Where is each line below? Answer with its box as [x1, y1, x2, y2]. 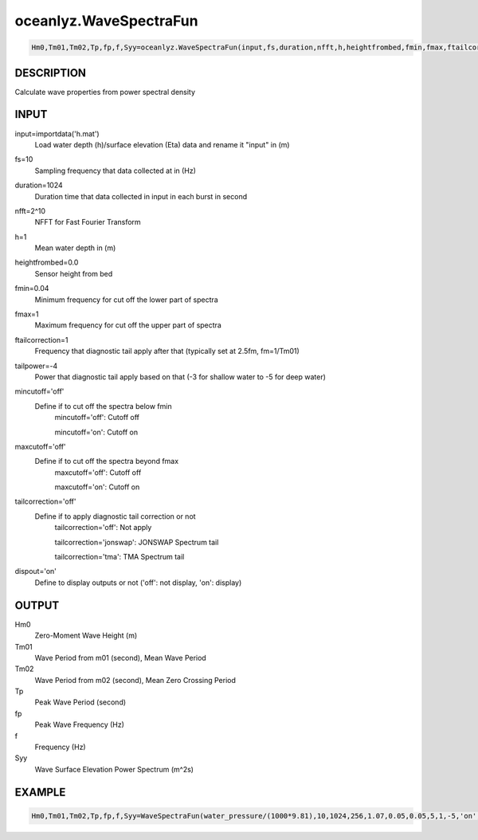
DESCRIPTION [14, 66, 87, 80]
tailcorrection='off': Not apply [54, 523, 152, 532]
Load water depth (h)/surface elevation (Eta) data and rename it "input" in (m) [34, 139, 290, 149]
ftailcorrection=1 [14, 335, 69, 344]
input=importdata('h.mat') [14, 128, 100, 139]
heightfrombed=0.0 [14, 257, 79, 267]
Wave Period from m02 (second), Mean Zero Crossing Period [34, 675, 237, 685]
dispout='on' [14, 567, 57, 576]
